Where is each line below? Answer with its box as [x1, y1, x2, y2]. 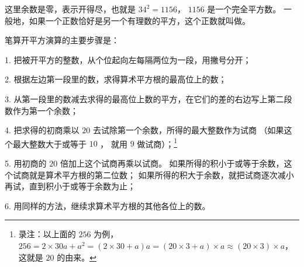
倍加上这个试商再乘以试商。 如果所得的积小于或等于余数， [60, 157, 284, 169]
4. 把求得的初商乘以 [5, 124, 80, 136]
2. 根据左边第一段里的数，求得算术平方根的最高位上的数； [5, 73, 227, 85]
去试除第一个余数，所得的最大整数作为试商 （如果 [92, 124, 284, 136]
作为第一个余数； [12, 104, 78, 116]
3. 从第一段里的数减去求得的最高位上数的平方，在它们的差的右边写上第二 [5, 92, 284, 105]
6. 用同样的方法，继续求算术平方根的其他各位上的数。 [5, 199, 210, 211]
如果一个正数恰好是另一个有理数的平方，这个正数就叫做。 [29, 14, 250, 26]
